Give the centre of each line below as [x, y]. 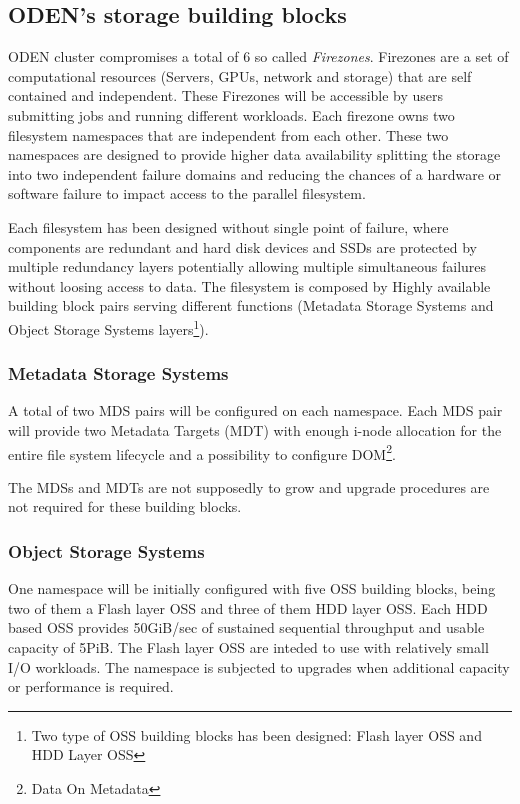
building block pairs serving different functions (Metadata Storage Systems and [251, 305]
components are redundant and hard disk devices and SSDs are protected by [242, 246]
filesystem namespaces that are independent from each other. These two [228, 134]
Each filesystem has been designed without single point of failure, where [228, 226]
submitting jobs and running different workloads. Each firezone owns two [231, 114]
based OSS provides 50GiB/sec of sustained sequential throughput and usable [246, 627]
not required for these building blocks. [125, 506]
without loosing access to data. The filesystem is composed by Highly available [249, 285]
